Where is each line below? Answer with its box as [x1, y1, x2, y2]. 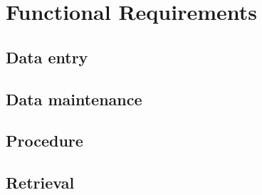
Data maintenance [6, 88, 142, 110]
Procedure [6, 130, 83, 152]
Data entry [6, 46, 88, 68]
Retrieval [6, 172, 75, 194]
